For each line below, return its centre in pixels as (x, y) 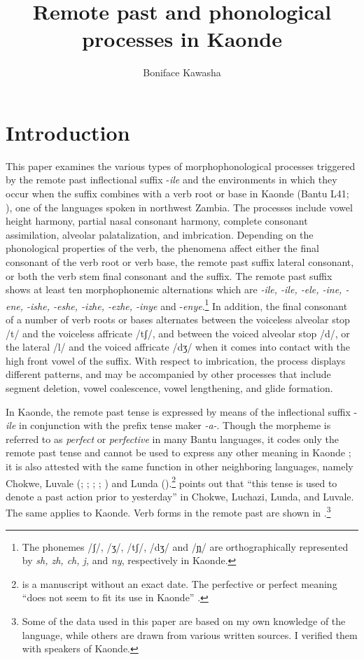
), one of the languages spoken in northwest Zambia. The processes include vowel (179, 207)
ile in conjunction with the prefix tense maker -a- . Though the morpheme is (168, 425)
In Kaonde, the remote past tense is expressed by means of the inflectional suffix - (182, 411)
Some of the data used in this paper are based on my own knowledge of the (184, 621)
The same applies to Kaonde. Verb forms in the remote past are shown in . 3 (168, 512)
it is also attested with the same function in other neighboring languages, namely (180, 466)
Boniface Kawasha (182, 72)
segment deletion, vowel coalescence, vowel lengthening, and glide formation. (169, 388)
